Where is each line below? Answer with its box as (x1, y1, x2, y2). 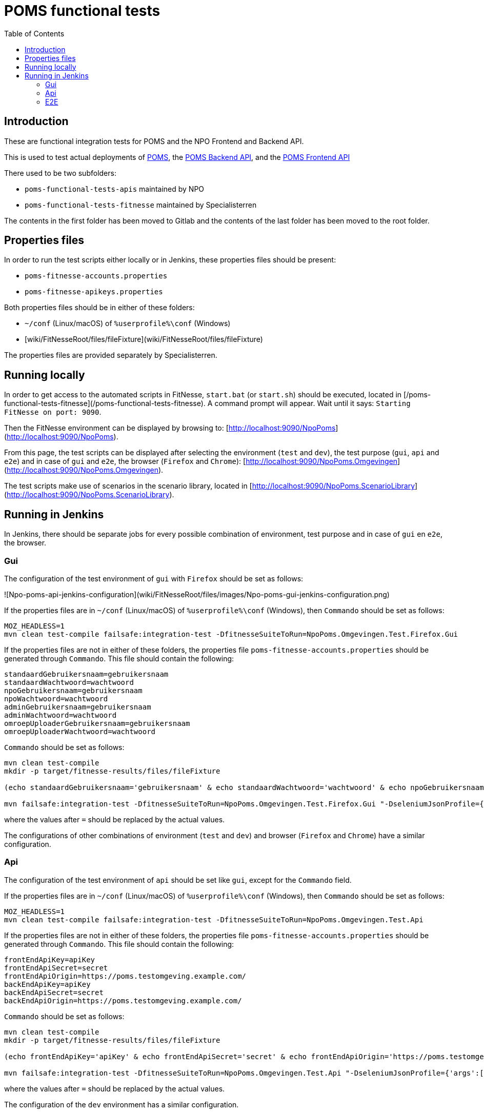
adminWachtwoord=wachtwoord (4, 711, 117, 719)
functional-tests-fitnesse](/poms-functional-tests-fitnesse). (4, 399, 206, 408)
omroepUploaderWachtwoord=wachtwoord (4, 727, 156, 736)
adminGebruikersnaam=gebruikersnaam (4, 702, 151, 711)
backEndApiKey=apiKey (4, 980, 91, 988)
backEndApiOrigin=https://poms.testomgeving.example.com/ (4, 996, 242, 1005)
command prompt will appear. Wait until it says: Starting (214, 399, 411, 408)
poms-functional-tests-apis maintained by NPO (25, 184, 205, 193)
